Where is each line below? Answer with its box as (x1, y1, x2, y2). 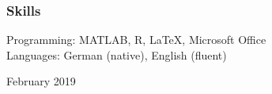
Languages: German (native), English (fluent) (6, 46, 227, 63)
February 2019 (6, 73, 76, 89)
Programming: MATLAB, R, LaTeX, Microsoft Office (6, 31, 266, 48)
